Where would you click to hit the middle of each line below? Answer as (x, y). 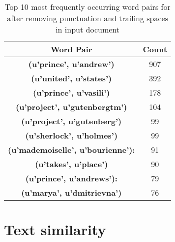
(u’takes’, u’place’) (72, 164)
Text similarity (55, 229)
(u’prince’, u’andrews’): (71, 178)
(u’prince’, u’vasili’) (72, 92)
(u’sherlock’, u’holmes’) (72, 135)
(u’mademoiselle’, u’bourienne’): (72, 150)
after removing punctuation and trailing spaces (88, 18)
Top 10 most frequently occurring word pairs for (87, 7)
